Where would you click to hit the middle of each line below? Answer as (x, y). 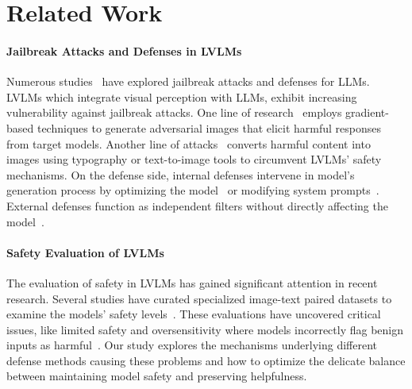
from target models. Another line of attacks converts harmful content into (189, 143)
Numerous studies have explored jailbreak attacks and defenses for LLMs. (188, 81)
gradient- (367, 112)
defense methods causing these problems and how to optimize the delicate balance (206, 360)
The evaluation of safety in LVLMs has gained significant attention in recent (192, 282)
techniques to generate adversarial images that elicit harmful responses (209, 127)
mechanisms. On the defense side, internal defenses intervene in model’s (181, 174)
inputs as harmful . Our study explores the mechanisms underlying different (192, 345)
